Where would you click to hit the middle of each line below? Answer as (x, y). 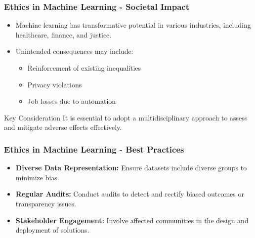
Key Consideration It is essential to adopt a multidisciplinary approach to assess (126, 117)
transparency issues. (46, 203)
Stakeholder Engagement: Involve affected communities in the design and (132, 220)
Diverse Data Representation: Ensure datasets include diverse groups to (131, 168)
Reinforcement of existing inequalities (84, 68)
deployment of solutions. (52, 230)
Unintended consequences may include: (74, 51)
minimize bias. (37, 177)
